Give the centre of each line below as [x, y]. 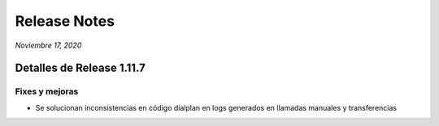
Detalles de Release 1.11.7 [80, 68]
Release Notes [65, 21]
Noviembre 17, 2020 [48, 45]
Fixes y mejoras [47, 91]
